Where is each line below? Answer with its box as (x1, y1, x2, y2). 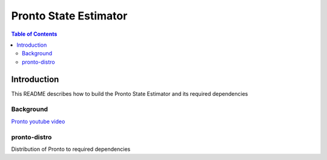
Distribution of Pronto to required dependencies (11, 145, 131, 153)
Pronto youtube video (11, 118, 65, 125)
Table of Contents (11, 30, 58, 38)
